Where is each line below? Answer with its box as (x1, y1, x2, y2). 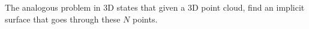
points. (132, 12, 158, 25)
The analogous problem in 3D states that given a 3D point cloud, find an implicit (5, 1, 305, 13)
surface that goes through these (5, 12, 121, 25)
